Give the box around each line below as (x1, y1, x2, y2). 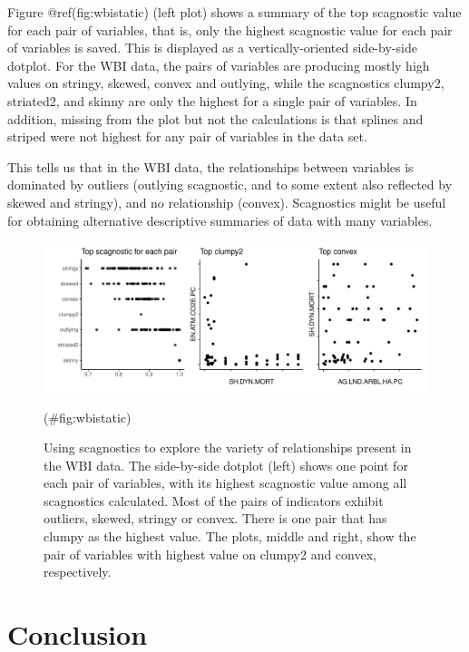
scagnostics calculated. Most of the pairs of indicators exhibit (44, 491, 384, 510)
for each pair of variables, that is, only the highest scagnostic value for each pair (7, 20, 453, 39)
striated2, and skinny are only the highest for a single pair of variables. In (7, 91, 417, 110)
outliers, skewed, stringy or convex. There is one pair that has (44, 509, 387, 528)
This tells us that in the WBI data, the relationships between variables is (7, 157, 414, 176)
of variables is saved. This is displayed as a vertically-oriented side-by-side (7, 38, 417, 57)
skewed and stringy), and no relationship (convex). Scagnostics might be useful (7, 192, 446, 211)
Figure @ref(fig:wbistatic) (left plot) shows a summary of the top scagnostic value (7, 3, 462, 21)
